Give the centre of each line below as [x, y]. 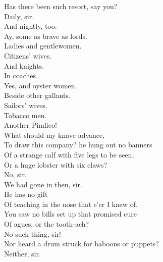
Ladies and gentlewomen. [43, 46]
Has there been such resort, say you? [61, 6]
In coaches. [21, 75]
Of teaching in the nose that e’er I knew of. [71, 204]
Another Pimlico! [31, 125]
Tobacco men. [25, 115]
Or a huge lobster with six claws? [56, 164]
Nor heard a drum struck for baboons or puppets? [82, 244]
